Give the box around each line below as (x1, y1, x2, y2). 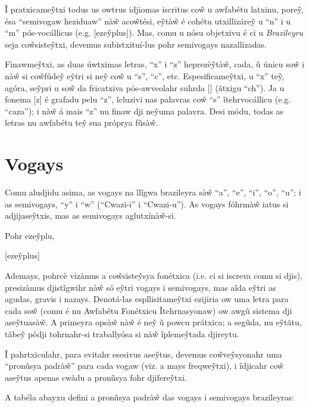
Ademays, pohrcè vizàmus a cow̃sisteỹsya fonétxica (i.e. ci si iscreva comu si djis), (5, 269, 303, 282)
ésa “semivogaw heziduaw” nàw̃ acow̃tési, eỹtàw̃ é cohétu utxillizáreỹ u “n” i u (5, 14, 291, 27)
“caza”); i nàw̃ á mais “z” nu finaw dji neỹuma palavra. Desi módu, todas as (5, 104, 283, 117)
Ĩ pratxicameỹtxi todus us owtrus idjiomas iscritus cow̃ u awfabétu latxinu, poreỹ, (5, 3, 304, 15)
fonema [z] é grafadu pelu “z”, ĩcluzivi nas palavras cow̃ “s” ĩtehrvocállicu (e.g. (5, 93, 291, 105)
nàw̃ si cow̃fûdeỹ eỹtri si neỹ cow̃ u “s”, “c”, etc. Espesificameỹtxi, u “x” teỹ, (5, 69, 285, 82)
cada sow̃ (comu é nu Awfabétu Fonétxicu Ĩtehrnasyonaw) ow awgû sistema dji (5, 304, 292, 316)
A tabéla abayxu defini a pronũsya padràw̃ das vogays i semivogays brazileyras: (5, 391, 294, 403)
